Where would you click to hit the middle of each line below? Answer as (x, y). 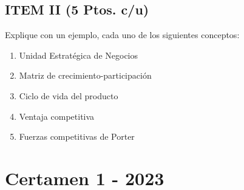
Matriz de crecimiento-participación (85, 75)
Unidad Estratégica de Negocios (79, 55)
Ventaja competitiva (57, 116)
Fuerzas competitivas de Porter (77, 136)
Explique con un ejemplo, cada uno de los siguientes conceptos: (122, 35)
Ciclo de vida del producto (69, 95)
